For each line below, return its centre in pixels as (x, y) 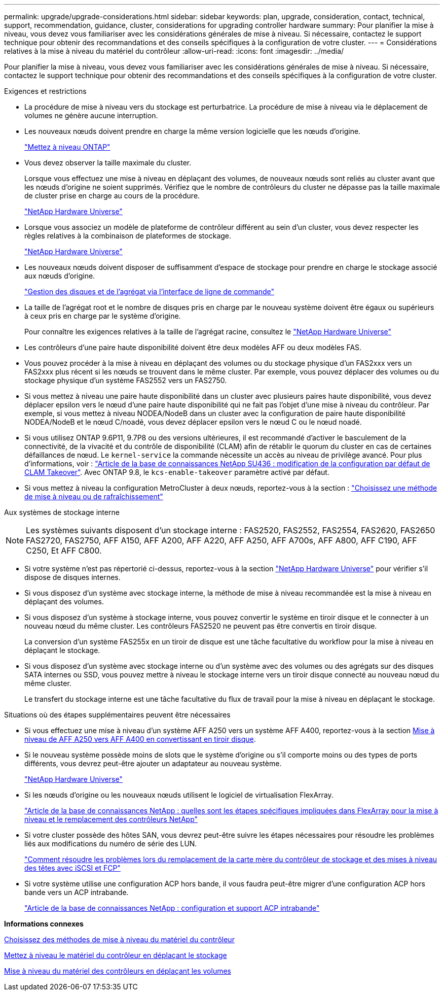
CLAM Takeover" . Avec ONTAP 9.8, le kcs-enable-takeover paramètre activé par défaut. (177, 472)
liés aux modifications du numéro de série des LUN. (111, 844)
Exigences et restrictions (45, 91)
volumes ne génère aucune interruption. (91, 115)
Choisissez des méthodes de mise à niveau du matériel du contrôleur (119, 939)
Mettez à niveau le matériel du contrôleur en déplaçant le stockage (116, 955)
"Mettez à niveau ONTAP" (67, 147)
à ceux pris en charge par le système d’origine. (103, 316)
